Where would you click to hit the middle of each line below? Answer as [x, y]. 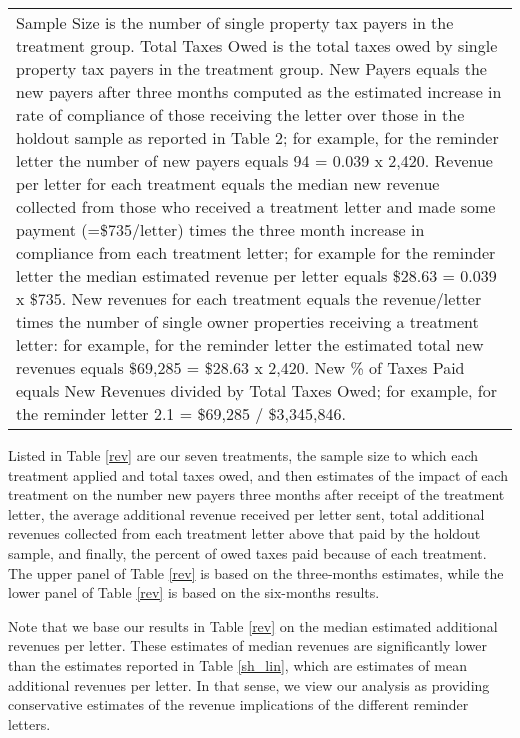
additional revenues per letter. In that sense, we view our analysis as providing [249, 684]
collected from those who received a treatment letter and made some [256, 206]
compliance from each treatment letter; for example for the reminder [256, 252]
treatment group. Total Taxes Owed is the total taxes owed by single [257, 45]
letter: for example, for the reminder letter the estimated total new [250, 344]
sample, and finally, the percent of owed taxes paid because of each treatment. [247, 552]
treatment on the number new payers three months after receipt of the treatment [256, 494]
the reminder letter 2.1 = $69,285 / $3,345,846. [181, 413]
